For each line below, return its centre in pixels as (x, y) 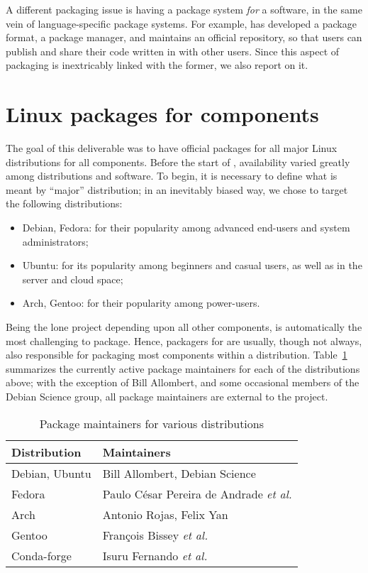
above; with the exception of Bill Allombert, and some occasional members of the (183, 382)
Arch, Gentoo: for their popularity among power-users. (141, 303)
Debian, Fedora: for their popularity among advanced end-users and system (186, 228)
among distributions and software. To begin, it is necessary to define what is (172, 176)
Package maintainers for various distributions (152, 423)
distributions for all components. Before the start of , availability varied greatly (178, 162)
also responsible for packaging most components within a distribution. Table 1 (177, 355)
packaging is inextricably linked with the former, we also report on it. (157, 65)
